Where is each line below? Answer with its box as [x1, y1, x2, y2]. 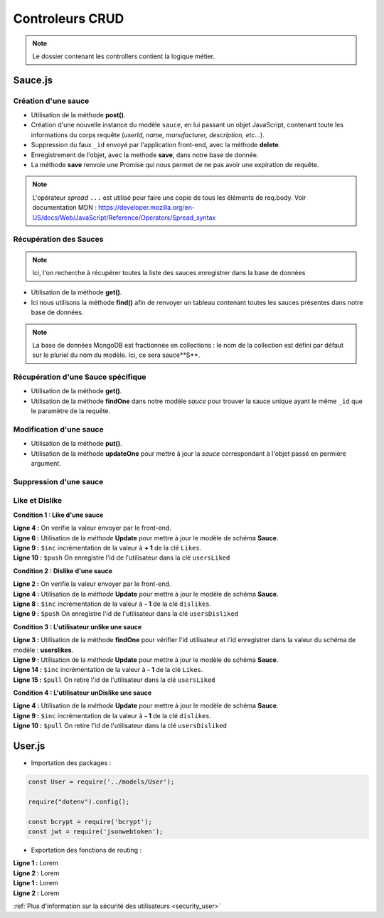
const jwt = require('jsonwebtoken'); [28, 828, 164, 836]
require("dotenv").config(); [28, 797, 130, 806]
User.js [13, 740, 46, 752]
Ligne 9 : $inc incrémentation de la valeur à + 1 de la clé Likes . [13, 544, 202, 553]
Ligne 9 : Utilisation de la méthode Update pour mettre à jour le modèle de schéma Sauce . [13, 655, 279, 664]
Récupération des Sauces [13, 235, 104, 245]
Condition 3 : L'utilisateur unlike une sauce [13, 622, 142, 631]
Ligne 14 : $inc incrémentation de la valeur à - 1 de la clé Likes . [13, 666, 203, 674]
